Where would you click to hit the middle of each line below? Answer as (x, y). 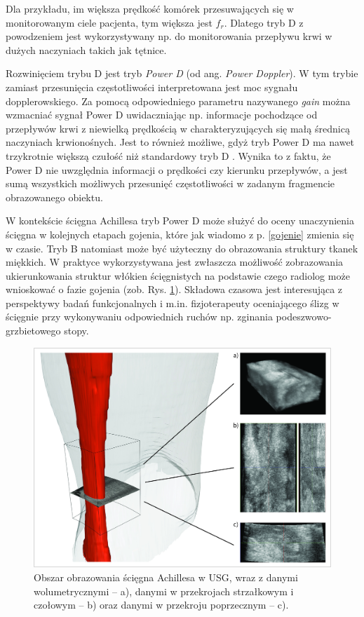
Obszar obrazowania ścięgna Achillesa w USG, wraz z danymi (166, 577)
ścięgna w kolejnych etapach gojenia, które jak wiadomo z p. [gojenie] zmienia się (180, 234)
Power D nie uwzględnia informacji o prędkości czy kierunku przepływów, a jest (177, 169)
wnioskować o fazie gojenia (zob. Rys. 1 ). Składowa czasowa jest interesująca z (174, 289)
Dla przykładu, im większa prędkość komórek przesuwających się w (150, 8)
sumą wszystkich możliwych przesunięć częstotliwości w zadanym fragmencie (170, 183)
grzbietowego (33, 331)
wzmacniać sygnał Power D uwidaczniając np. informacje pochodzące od (162, 115)
